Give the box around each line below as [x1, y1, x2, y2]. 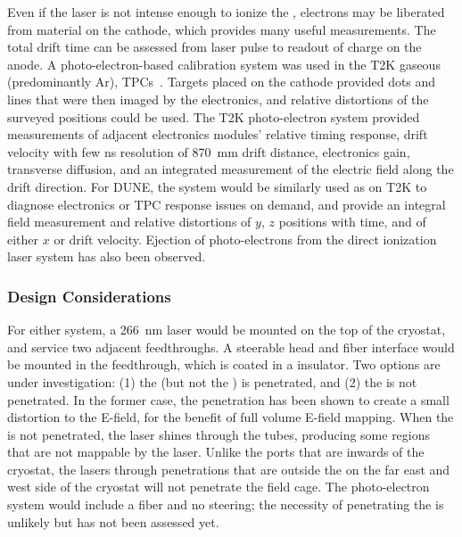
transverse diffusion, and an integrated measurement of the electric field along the [7, 160, 454, 178]
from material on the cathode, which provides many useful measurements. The [7, 20, 436, 38]
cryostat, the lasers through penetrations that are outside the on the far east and [7, 459, 450, 478]
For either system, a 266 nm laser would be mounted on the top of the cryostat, [7, 320, 446, 339]
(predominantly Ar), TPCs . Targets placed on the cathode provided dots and [7, 72, 436, 91]
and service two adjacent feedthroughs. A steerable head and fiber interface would [7, 337, 455, 356]
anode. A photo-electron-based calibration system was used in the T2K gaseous [7, 54, 441, 73]
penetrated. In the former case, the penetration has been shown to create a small [7, 390, 450, 409]
